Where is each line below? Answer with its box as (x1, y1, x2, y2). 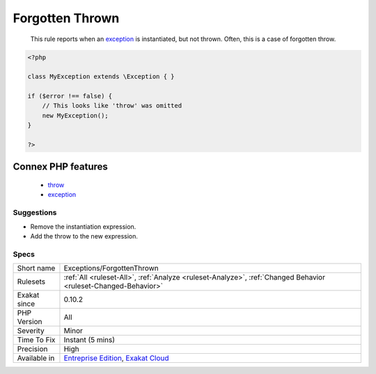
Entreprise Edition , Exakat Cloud (63, 353, 170, 363)
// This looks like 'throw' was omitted (42, 101, 182, 110)
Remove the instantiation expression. (30, 222, 136, 231)
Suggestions (13, 208, 57, 218)
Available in (17, 353, 55, 363)
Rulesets (17, 277, 45, 286)
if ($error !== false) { (27, 92, 113, 100)
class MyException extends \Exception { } (27, 73, 175, 81)
